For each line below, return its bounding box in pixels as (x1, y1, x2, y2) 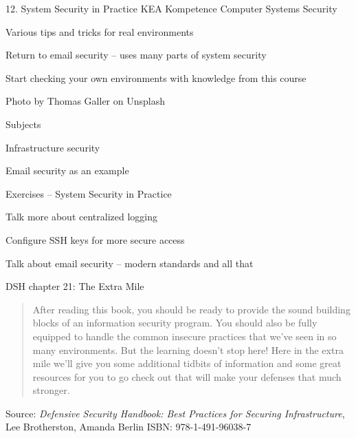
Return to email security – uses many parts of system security (5, 48, 267, 62)
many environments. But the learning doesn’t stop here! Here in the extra (32, 342, 344, 357)
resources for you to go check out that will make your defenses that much (32, 369, 342, 384)
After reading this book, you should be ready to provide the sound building (32, 302, 351, 316)
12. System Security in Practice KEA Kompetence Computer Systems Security (5, 1, 337, 15)
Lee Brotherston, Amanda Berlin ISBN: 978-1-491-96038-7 (5, 419, 252, 434)
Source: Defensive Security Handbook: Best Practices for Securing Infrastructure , (5, 406, 345, 420)
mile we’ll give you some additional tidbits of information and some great (32, 356, 342, 371)
